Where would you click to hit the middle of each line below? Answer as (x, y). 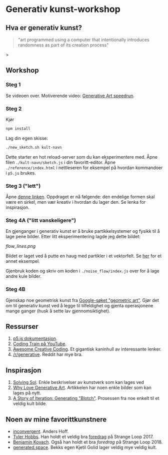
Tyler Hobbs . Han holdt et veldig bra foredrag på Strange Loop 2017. (83, 437)
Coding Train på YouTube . (40, 344)
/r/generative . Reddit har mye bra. (48, 354)
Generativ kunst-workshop (63, 9)
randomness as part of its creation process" (63, 45)
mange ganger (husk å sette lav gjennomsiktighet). (58, 311)
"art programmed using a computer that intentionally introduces (83, 40)
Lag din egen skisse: (27, 138)
